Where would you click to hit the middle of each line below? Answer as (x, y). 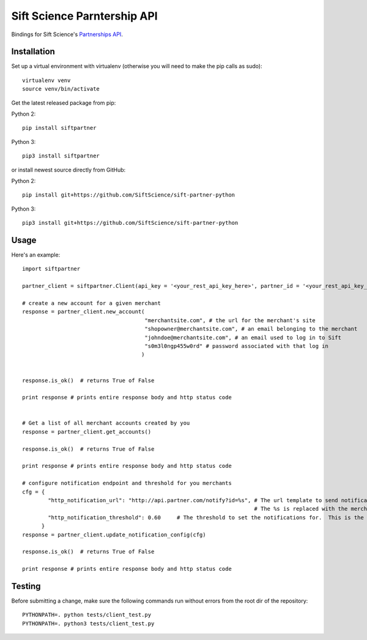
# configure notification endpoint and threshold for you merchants (127, 483)
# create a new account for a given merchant (92, 303)
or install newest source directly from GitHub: (69, 170)
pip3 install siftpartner (61, 156)
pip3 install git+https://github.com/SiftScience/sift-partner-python (130, 223)
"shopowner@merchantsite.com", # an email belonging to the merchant (251, 329)
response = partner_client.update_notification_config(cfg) (114, 535)
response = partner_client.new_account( (83, 312)
